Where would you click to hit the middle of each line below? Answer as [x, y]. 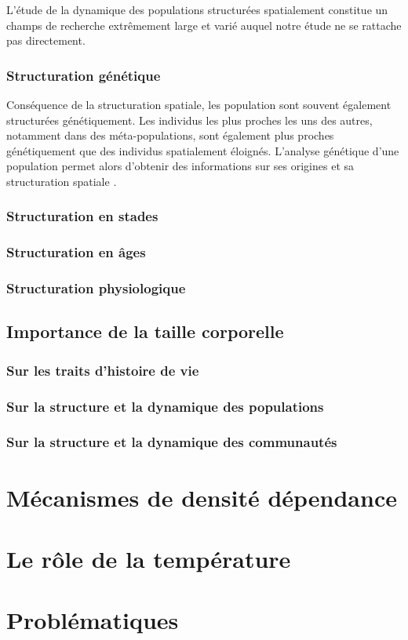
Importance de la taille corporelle [145, 331]
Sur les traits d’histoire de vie [103, 370]
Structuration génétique [84, 75]
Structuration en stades [82, 216]
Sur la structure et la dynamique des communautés [172, 442]
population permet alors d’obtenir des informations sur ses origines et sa [180, 166]
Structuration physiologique [96, 288]
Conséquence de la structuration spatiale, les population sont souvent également [199, 104]
